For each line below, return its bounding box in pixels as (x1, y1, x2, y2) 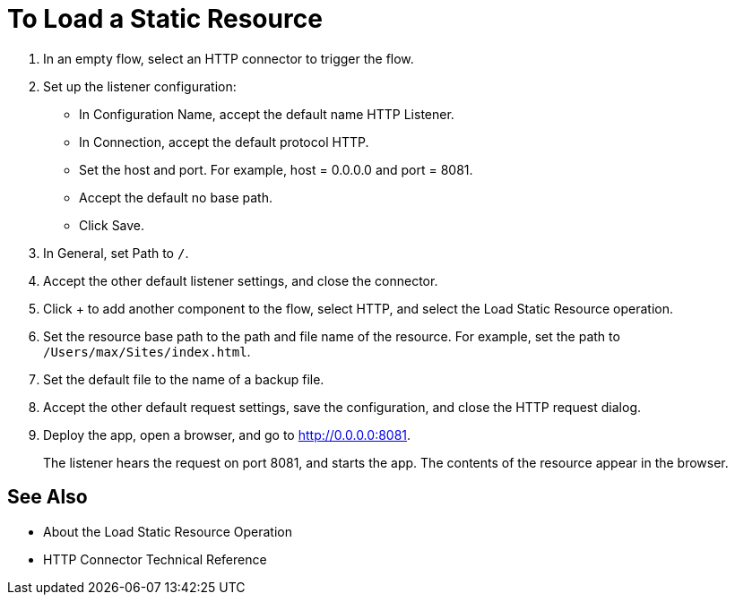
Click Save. (79, 217, 145, 233)
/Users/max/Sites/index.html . (43, 343, 251, 359)
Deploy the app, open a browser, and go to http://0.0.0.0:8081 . (43, 426, 411, 443)
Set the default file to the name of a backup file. (43, 371, 324, 387)
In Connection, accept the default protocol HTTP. (79, 133, 369, 150)
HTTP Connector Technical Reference (43, 551, 267, 567)
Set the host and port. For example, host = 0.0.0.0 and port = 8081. (79, 161, 473, 177)
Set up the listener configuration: (43, 78, 237, 94)
